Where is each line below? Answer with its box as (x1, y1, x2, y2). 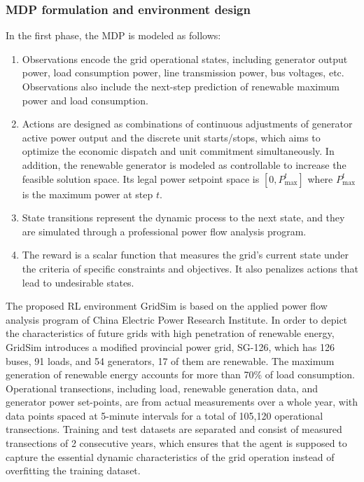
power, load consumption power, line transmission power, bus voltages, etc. (22, 65, 344, 80)
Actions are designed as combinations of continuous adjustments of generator (22, 116, 353, 131)
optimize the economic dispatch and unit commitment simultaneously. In (22, 144, 335, 158)
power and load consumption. (22, 92, 148, 107)
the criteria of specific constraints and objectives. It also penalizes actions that (22, 261, 358, 275)
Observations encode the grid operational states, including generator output (22, 51, 348, 66)
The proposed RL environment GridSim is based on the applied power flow (6, 298, 328, 313)
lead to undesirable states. (22, 275, 134, 289)
